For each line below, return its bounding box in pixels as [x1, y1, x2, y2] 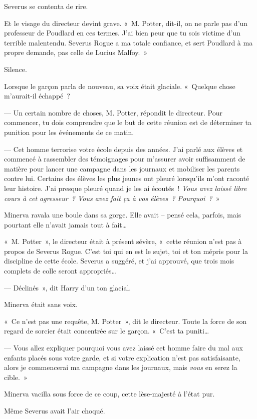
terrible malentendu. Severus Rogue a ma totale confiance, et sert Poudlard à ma [4, 37, 253, 47]
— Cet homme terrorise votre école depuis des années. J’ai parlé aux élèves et [4, 143, 243, 154]
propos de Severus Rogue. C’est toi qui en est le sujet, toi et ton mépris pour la [4, 245, 248, 256]
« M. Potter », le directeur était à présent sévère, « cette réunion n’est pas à [4, 236, 242, 246]
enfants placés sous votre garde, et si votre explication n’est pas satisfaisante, [4, 352, 240, 362]
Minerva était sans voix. [4, 299, 78, 309]
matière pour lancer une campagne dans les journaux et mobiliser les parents [4, 163, 240, 173]
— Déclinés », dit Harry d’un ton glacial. [4, 282, 131, 292]
